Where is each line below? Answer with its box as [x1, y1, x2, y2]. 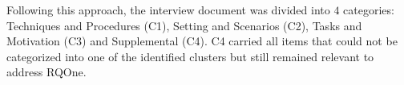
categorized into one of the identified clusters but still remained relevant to [6, 48, 374, 64]
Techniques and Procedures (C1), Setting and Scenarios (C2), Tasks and [6, 17, 362, 33]
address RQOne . [6, 64, 87, 80]
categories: [343, 2, 394, 17]
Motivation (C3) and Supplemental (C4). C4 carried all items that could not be [6, 33, 398, 49]
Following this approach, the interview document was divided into [6, 2, 330, 17]
